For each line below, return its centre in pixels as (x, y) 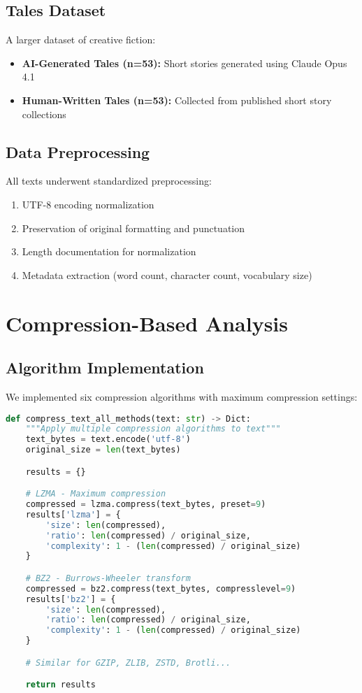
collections (44, 114)
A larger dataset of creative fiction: (81, 40)
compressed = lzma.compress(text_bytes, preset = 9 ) (146, 505)
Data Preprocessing (78, 151)
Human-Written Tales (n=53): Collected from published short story (177, 100)
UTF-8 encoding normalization (88, 204)
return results (60, 685)
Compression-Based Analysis (147, 323)
